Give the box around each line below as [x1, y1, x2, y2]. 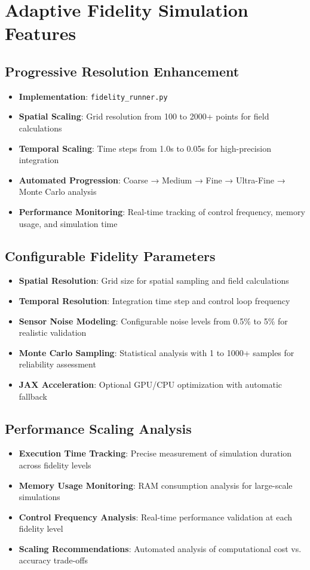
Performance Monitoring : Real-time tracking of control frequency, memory [19, 205, 305, 217]
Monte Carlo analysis [19, 185, 97, 198]
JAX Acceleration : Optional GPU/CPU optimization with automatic [19, 378, 282, 390]
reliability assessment [19, 358, 96, 370]
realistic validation [19, 326, 87, 339]
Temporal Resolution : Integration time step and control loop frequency [19, 294, 290, 307]
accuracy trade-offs [19, 554, 88, 566]
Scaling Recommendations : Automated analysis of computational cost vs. [19, 542, 302, 554]
